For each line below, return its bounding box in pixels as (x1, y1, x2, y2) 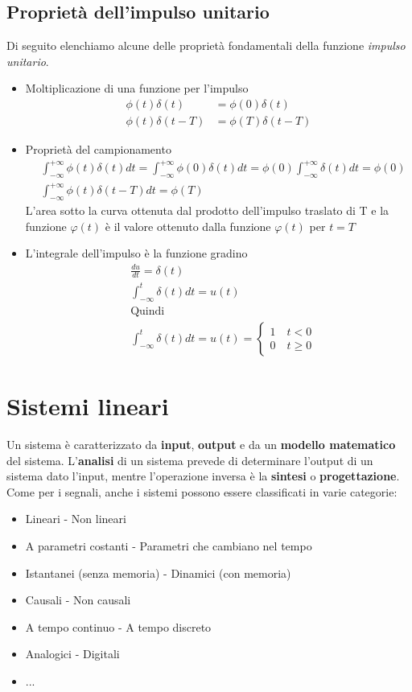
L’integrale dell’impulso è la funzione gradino (25, 245, 248, 262)
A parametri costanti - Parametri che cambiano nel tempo (25, 537, 312, 554)
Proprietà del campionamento (25, 141, 171, 158)
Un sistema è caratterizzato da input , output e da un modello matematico (6, 435, 396, 452)
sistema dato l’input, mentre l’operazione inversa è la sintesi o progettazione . (6, 468, 400, 484)
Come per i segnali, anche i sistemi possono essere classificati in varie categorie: (6, 483, 398, 500)
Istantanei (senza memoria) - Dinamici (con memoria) (25, 564, 291, 581)
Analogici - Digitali (25, 645, 120, 662)
